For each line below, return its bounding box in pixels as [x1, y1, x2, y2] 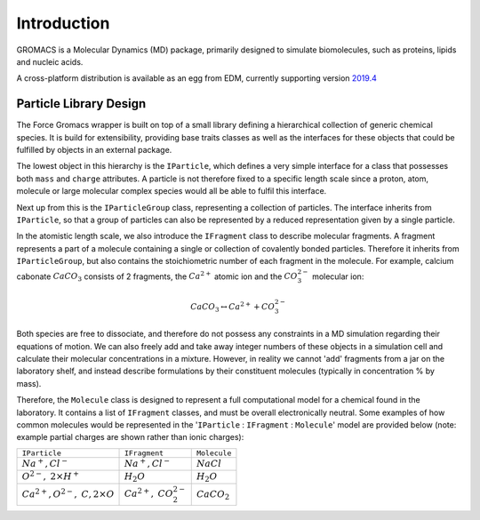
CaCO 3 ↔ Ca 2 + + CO [189, 300, 276, 314]
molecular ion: [311, 271, 364, 282]
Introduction [16, 13, 110, 33]
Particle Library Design [16, 96, 147, 111]
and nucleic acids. [16, 56, 84, 67]
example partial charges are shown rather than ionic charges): [16, 432, 244, 443]
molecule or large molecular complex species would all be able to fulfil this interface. [16, 186, 327, 196]
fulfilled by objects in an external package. [16, 145, 172, 156]
